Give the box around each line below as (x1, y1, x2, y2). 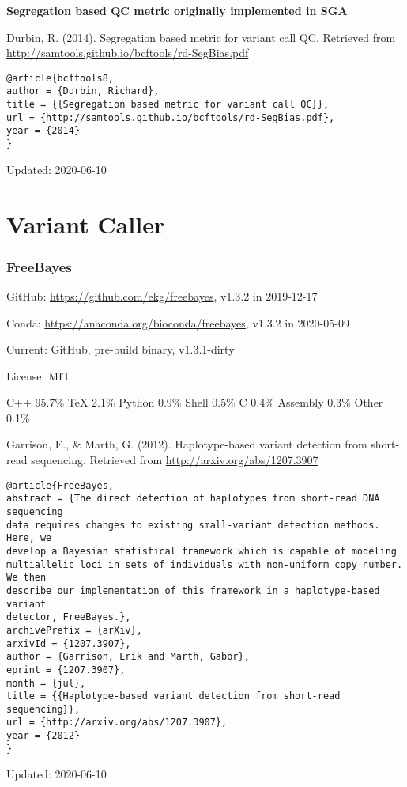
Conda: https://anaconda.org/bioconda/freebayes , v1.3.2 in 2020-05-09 (6, 314, 349, 331)
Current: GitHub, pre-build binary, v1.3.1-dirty (6, 341, 235, 358)
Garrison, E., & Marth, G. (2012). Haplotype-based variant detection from (6, 436, 367, 452)
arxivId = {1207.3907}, (6, 638, 131, 649)
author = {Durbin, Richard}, (6, 85, 160, 97)
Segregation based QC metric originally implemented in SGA (6, 2, 348, 18)
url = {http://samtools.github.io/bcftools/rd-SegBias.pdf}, (6, 112, 335, 123)
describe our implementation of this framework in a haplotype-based (6, 585, 380, 596)
